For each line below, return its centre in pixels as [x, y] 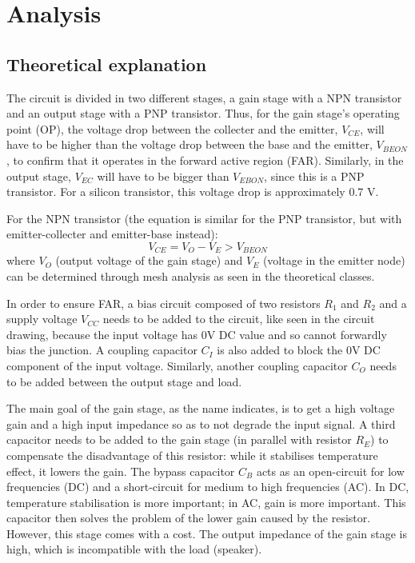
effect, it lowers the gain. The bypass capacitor [121, 471]
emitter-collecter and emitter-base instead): [112, 234]
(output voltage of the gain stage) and [149, 260]
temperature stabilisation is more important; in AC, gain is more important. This [206, 502]
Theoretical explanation [107, 64]
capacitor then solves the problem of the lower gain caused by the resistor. [189, 518]
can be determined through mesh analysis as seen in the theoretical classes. [191, 276]
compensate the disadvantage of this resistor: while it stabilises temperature [192, 455]
